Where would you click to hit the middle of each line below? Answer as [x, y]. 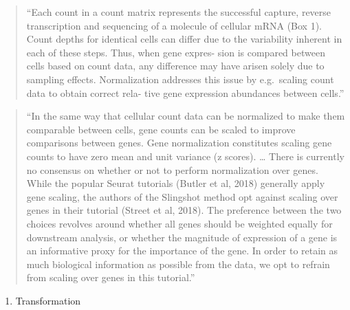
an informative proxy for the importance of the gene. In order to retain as [182, 251]
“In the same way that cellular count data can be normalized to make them [186, 116]
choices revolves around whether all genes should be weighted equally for [179, 223]
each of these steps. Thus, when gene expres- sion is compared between [176, 52]
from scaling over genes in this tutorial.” [111, 277]
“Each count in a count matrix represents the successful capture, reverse [179, 12]
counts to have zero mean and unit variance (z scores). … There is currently [185, 156]
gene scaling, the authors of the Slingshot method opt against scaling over [182, 196]
